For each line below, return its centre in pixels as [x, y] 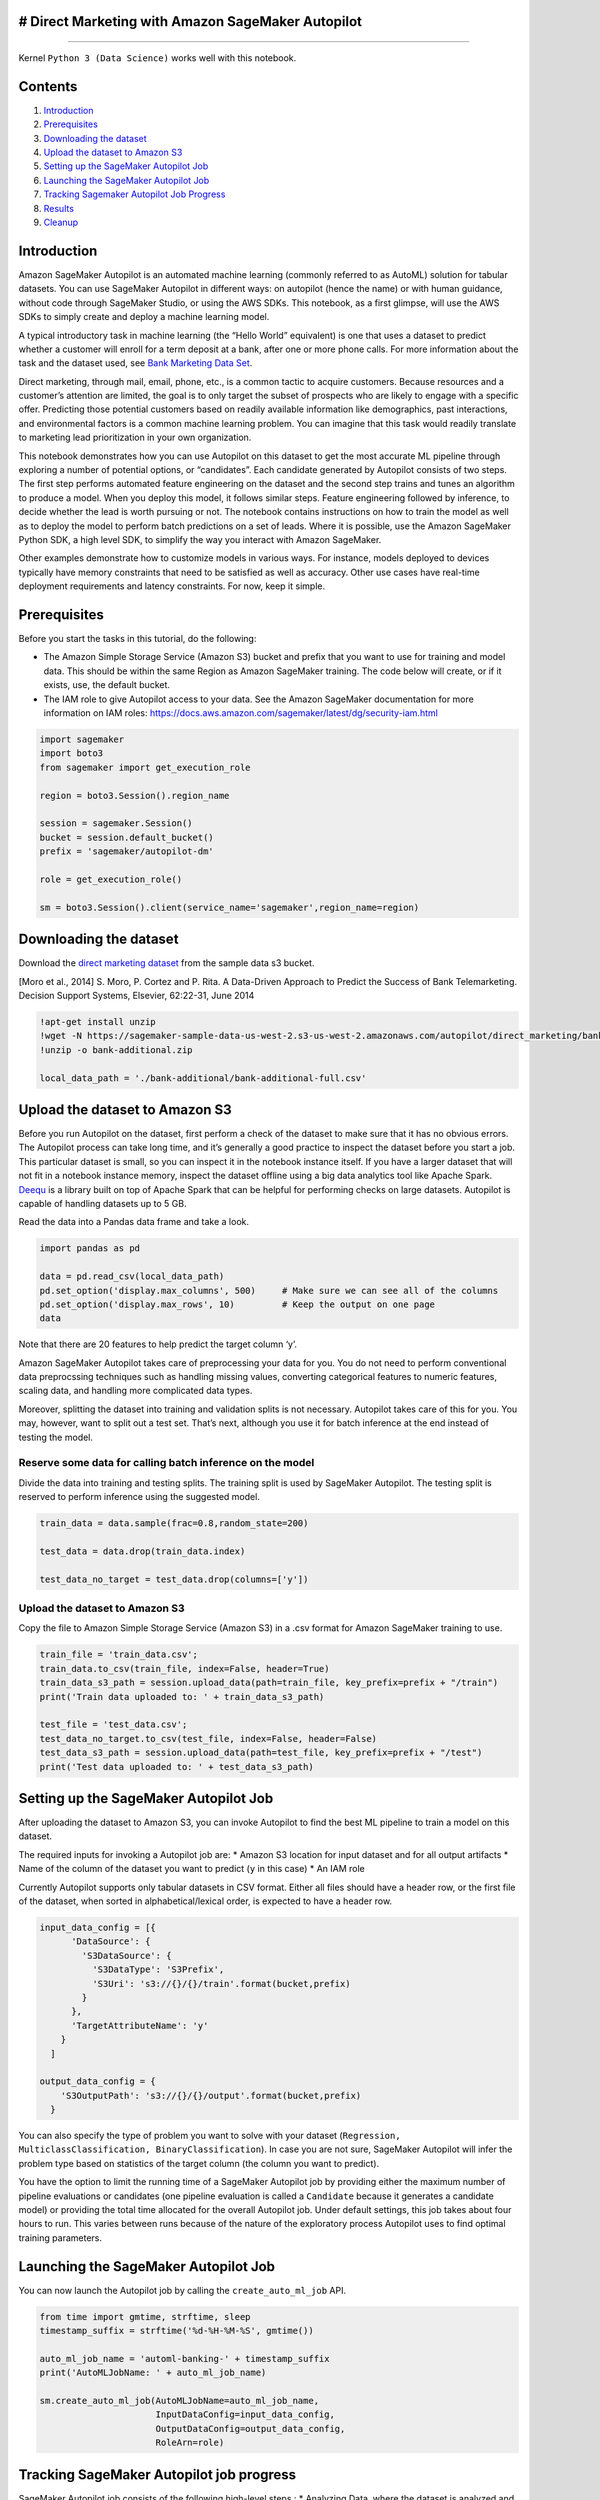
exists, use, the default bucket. [106, 685]
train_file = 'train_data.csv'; [119, 1654]
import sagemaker [82, 739]
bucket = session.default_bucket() [126, 837]
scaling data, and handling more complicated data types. [135, 1391]
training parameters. [60, 2237]
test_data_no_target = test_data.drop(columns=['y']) [174, 1579]
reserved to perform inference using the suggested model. [139, 1497]
